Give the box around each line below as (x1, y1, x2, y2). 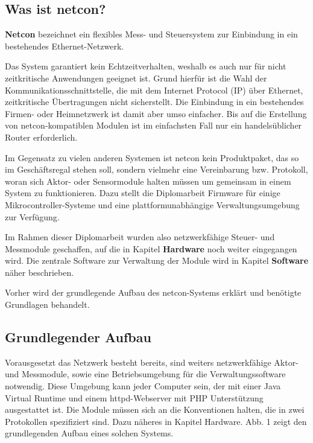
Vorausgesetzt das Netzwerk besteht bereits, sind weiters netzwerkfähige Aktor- (5, 355, 299, 368)
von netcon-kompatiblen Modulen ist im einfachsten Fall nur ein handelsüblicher (5, 119, 302, 132)
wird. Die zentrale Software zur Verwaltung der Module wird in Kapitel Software (5, 254, 309, 267)
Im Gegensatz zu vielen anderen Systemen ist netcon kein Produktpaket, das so (5, 151, 299, 164)
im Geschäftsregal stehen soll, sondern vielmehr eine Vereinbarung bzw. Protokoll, (5, 163, 308, 176)
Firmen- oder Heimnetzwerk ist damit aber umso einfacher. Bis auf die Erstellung (5, 107, 307, 120)
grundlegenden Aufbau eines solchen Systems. (5, 427, 174, 439)
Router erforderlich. (5, 130, 78, 143)
